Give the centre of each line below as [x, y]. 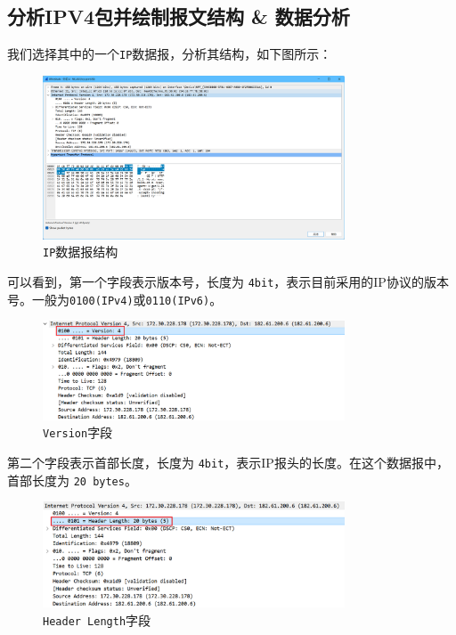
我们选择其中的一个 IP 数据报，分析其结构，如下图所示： [170, 54]
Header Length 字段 [97, 619]
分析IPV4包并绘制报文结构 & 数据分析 [179, 16]
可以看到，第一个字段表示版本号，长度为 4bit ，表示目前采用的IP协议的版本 [228, 281]
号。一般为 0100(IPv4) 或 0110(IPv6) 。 [115, 299]
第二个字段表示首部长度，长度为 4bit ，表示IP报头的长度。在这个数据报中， [228, 463]
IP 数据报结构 [81, 252]
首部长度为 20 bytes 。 [72, 480]
